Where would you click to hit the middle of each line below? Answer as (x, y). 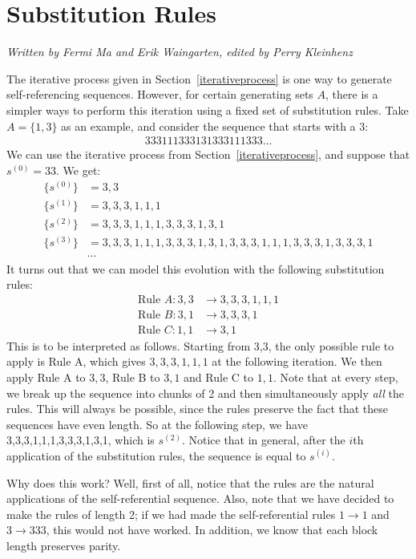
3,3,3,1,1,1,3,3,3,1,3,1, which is (81, 440)
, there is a (352, 94)
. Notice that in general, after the (263, 440)
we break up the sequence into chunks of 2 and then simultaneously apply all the (206, 393)
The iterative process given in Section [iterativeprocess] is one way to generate (199, 78)
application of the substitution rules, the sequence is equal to (156, 455)
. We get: (79, 170)
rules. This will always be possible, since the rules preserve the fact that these (198, 409)
